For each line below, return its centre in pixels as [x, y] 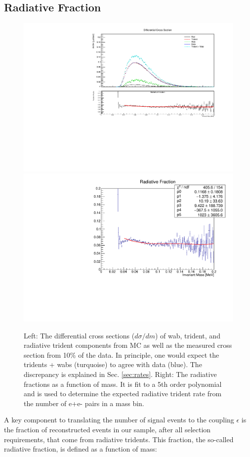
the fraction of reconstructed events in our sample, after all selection [107, 430]
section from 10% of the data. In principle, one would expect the [122, 354]
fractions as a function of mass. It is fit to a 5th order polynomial [123, 384]
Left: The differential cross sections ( [79, 335]
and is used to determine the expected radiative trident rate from [123, 394]
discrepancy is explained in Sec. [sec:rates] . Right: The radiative [120, 374]
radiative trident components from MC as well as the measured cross [128, 345]
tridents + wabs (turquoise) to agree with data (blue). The [113, 364]
